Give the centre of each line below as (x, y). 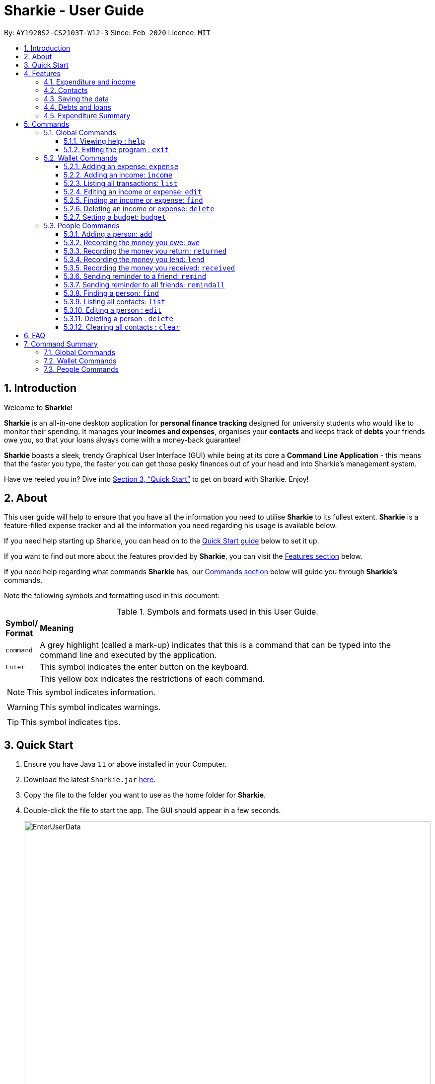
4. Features (42, 73)
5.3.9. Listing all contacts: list (114, 301)
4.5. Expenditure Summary (87, 115)
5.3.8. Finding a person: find (111, 293)
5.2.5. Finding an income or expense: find (133, 200)
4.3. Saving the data (76, 98)
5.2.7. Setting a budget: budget (115, 217)
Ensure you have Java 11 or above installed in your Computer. (125, 764)
